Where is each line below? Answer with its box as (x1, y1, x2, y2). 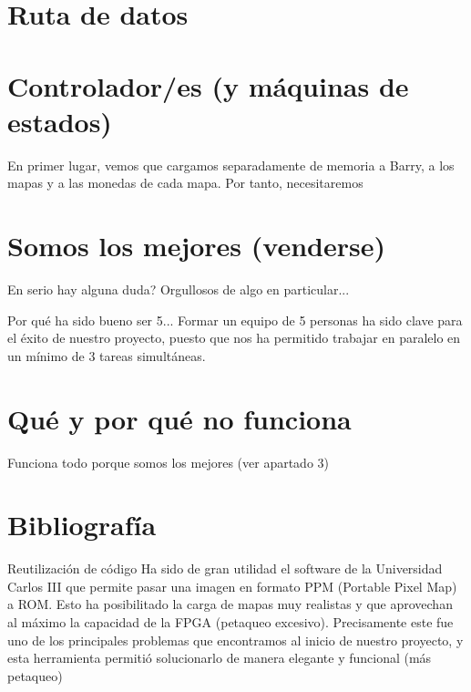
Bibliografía (7, 506, 157, 543)
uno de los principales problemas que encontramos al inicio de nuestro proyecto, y (7, 630, 464, 649)
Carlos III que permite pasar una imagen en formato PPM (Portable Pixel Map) (7, 576, 457, 595)
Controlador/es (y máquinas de (7, 67, 409, 104)
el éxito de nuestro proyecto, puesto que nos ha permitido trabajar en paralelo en (7, 328, 461, 347)
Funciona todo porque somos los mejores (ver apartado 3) (7, 452, 329, 471)
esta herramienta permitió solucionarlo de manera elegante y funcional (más (7, 648, 432, 667)
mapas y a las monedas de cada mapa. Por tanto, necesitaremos (7, 173, 363, 192)
